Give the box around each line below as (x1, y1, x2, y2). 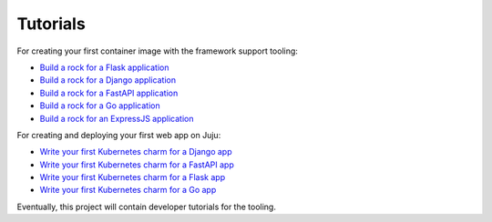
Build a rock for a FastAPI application (39, 87, 179, 98)
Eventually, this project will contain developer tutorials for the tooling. (16, 201, 277, 212)
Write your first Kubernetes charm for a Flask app (39, 172, 226, 183)
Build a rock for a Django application (39, 75, 177, 86)
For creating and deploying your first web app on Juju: (16, 129, 221, 140)
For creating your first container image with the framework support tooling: (16, 45, 298, 56)
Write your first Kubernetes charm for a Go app (39, 185, 217, 196)
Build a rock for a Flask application (39, 62, 169, 73)
